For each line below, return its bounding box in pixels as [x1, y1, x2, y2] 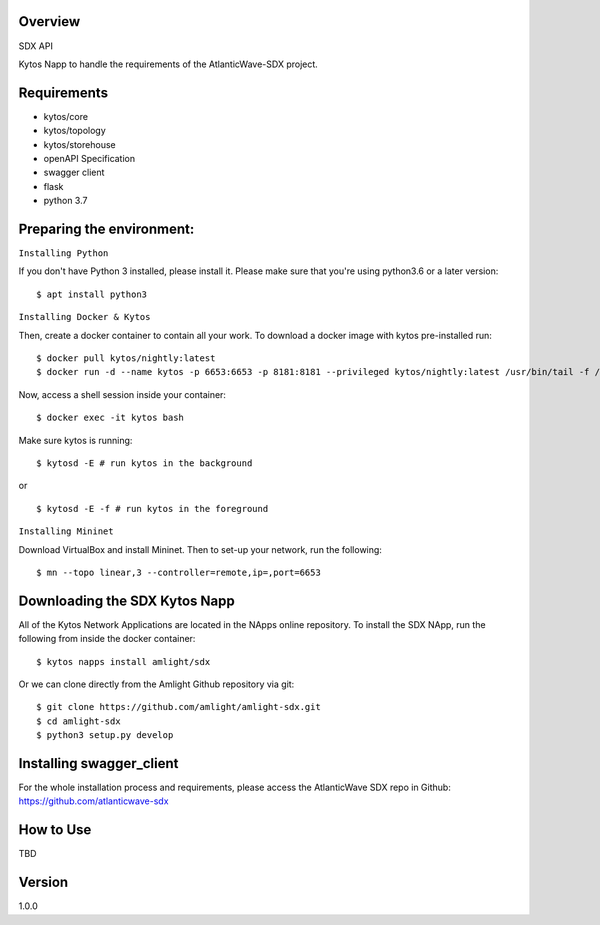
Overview [18, 13, 81, 30]
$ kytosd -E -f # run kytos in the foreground [36, 503, 269, 514]
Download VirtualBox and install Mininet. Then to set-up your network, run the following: [18, 543, 382, 555]
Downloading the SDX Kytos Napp [18, 592, 235, 609]
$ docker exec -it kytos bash [36, 412, 185, 424]
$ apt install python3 [36, 288, 148, 300]
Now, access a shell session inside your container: [18, 388, 227, 400]
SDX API [18, 40, 54, 52]
